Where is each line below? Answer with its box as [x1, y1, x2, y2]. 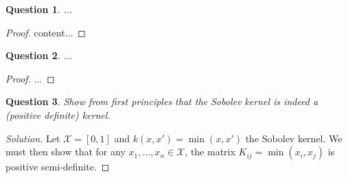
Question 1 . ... [5, 2, 73, 16]
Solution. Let [5, 131, 60, 145]
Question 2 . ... [5, 48, 73, 63]
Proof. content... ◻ [5, 25, 86, 39]
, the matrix [185, 144, 235, 159]
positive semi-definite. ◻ [5, 159, 110, 174]
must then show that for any [5, 144, 126, 159]
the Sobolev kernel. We [245, 131, 343, 145]
